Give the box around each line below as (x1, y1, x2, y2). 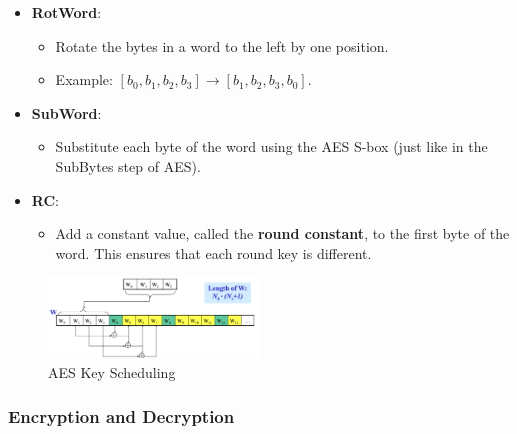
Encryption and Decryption (8, 404, 235, 429)
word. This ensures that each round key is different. (55, 242, 372, 263)
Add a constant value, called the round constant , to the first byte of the (55, 223, 510, 244)
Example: (55, 69, 113, 90)
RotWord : (31, 2, 102, 22)
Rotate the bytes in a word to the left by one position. (55, 35, 389, 56)
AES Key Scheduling (48, 361, 176, 382)
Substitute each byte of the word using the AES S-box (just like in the (55, 136, 488, 157)
